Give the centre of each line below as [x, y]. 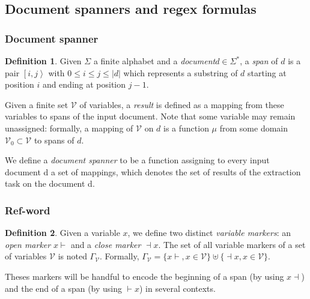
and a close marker [106, 244]
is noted [72, 256]
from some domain [254, 128]
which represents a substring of [181, 72]
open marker [28, 244]
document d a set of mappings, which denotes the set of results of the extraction [153, 171]
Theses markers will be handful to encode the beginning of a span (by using [144, 276]
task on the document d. [50, 183]
